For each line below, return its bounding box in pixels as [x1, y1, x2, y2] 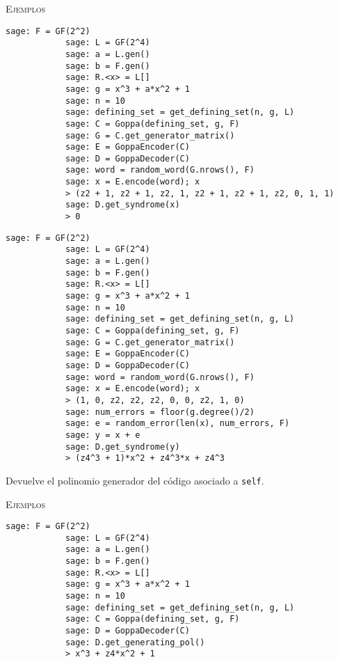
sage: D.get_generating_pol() [65, 637, 205, 647]
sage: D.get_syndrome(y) [65, 441, 180, 452]
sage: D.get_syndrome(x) [65, 200, 180, 210]
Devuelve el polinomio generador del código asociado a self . [6, 473, 264, 487]
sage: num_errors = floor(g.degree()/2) [65, 407, 255, 417]
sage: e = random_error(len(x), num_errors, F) [65, 418, 290, 429]
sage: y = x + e [65, 429, 140, 440]
